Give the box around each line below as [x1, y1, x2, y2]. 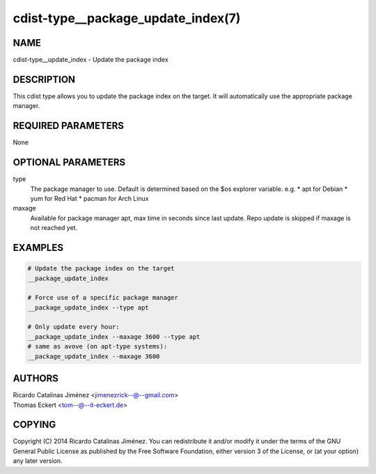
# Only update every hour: [27, 323, 120, 331]
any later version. [13, 457, 63, 465]
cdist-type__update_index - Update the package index [13, 56, 169, 64]
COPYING [13, 419, 56, 431]
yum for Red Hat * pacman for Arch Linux [30, 194, 149, 202]
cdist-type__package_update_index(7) [13, 10, 241, 26]
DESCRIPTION [13, 73, 76, 85]
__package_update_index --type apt [27, 303, 149, 312]
